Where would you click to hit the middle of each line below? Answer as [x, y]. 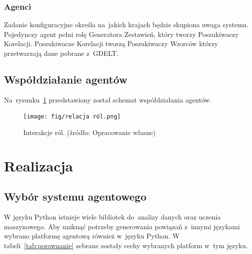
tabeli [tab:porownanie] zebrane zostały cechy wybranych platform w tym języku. [126, 245]
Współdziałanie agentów [66, 79]
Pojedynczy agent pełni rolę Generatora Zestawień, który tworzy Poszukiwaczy [121, 34]
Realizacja [39, 165]
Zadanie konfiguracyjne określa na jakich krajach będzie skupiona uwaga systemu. [126, 25]
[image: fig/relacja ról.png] [72, 117]
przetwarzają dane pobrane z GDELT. [61, 53]
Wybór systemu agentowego [75, 196]
